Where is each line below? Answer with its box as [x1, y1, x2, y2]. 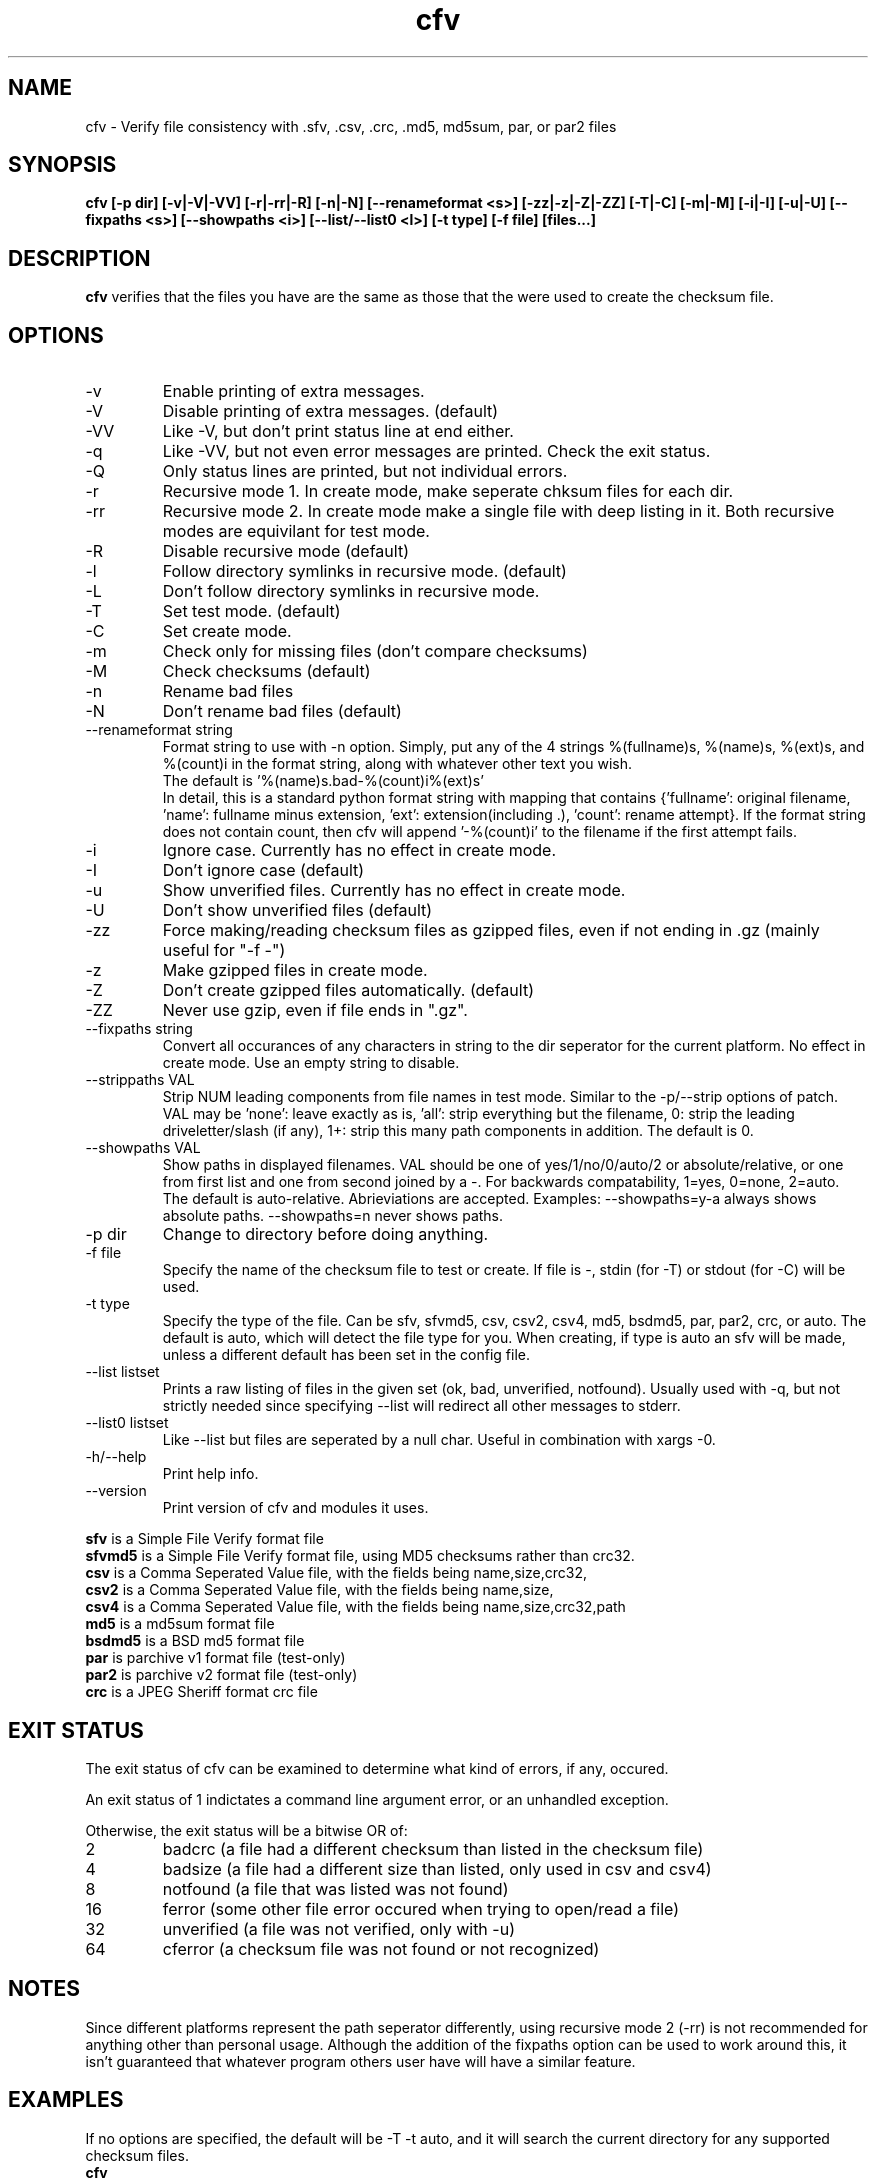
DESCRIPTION [8, 245, 151, 271]
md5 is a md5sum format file [85, 1615, 275, 1633]
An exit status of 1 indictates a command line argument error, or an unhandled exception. [85, 1790, 669, 1808]
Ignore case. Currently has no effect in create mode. [162, 840, 556, 861]
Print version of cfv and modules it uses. [162, 1499, 429, 1517]
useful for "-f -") [162, 940, 286, 961]
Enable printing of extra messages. [162, 381, 425, 402]
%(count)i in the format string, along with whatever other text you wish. [162, 755, 632, 773]
